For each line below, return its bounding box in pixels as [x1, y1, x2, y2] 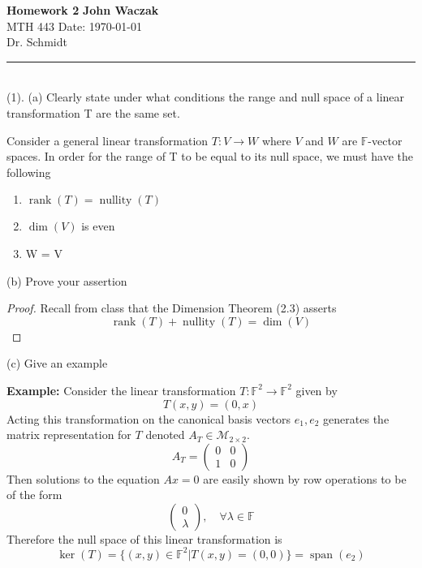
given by [295, 381, 338, 398]
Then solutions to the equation [6, 470, 160, 487]
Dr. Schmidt [6, 33, 67, 50]
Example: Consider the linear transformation [6, 381, 236, 398]
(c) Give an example [6, 355, 108, 372]
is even [81, 217, 115, 235]
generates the [323, 410, 390, 427]
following [6, 163, 51, 180]
